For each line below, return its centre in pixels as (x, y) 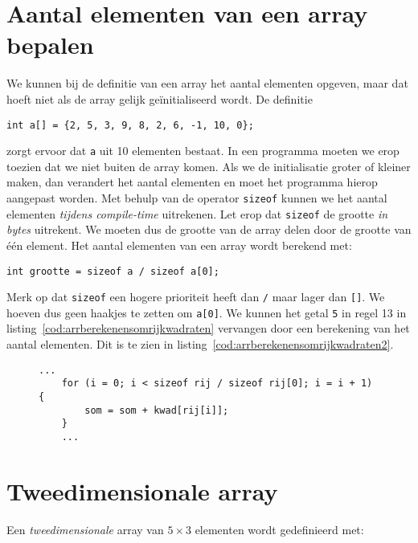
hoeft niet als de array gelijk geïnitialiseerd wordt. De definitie (160, 98)
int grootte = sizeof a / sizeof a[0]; (113, 271)
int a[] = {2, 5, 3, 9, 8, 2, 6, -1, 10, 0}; (130, 125)
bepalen (50, 45)
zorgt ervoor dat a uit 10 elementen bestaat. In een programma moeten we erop (203, 151)
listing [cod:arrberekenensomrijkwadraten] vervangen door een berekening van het (208, 328)
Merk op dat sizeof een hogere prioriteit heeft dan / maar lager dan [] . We (196, 297)
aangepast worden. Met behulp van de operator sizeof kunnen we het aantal (197, 198)
